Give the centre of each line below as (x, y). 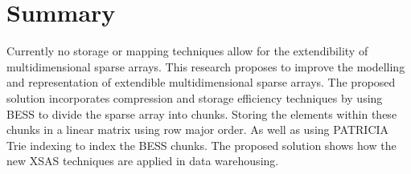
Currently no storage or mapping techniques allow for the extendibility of (187, 51)
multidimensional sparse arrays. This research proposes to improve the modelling (206, 66)
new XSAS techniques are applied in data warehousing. (143, 161)
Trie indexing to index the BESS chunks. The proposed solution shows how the (201, 145)
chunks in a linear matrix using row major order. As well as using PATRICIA (198, 129)
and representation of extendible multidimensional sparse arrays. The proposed (201, 82)
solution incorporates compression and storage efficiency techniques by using (195, 97)
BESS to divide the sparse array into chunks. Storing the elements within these (202, 113)
